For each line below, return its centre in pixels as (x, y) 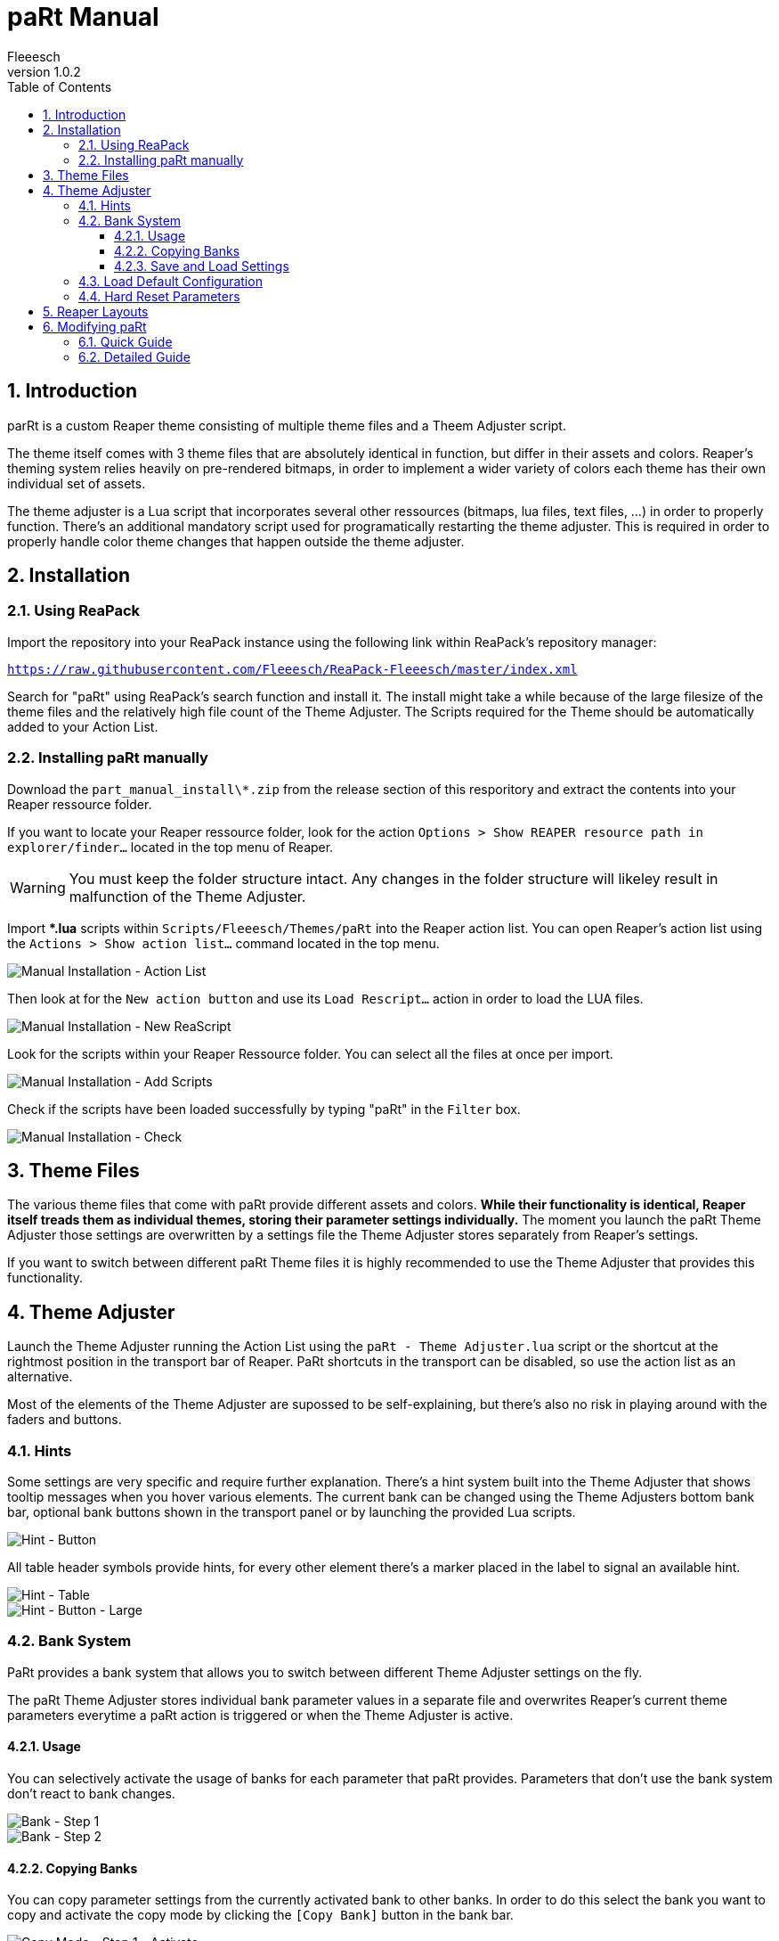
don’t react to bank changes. (91, 1793)
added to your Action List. (83, 726)
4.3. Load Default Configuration (170, 281)
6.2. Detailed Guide (134, 356)
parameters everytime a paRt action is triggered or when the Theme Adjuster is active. (260, 1715)
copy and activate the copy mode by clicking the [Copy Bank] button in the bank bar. (260, 1915)
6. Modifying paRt (95, 326)
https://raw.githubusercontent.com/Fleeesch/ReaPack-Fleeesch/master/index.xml (292, 669)
